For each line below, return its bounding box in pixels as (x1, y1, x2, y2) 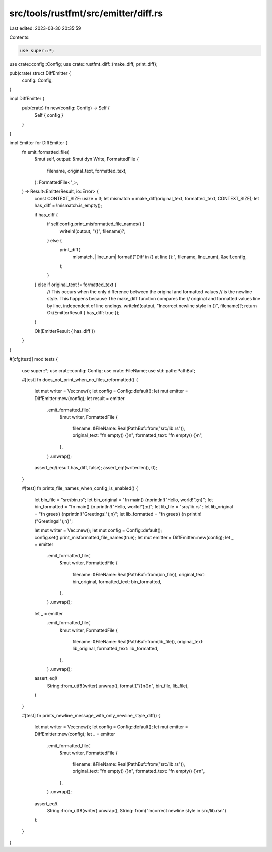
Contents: (9, 34, 30, 40)
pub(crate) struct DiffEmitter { (9, 70, 71, 76)
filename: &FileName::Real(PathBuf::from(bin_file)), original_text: (72, 572, 206, 578)
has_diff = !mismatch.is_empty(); (34, 202, 103, 209)
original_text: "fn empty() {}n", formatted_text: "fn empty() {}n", (72, 432, 203, 438)
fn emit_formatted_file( (22, 149, 69, 155)
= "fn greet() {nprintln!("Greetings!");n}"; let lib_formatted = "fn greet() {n (34, 511, 186, 517)
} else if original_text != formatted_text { (34, 281, 117, 288)
